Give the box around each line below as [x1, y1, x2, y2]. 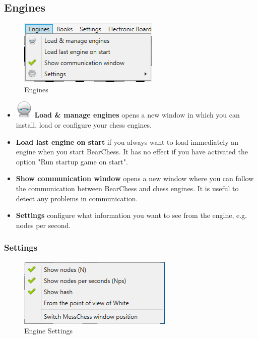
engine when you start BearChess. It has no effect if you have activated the [16, 146, 248, 157]
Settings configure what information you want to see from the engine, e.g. [16, 210, 247, 220]
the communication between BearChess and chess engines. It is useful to [16, 183, 239, 193]
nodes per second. [16, 219, 71, 230]
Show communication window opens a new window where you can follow [16, 173, 254, 184]
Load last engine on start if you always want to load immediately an [16, 136, 239, 147]
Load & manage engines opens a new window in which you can [34, 109, 240, 120]
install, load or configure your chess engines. [16, 119, 152, 130]
